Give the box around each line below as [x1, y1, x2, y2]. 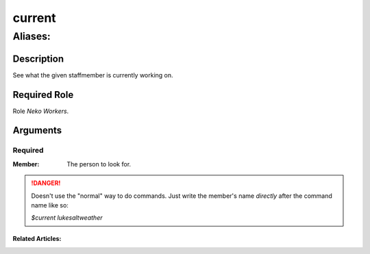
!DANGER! [31, 179, 61, 188]
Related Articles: [12, 235, 62, 243]
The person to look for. [66, 160, 132, 168]
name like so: [31, 201, 69, 209]
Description [12, 53, 64, 64]
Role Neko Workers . [12, 107, 69, 115]
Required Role [12, 89, 74, 101]
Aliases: [12, 30, 51, 42]
